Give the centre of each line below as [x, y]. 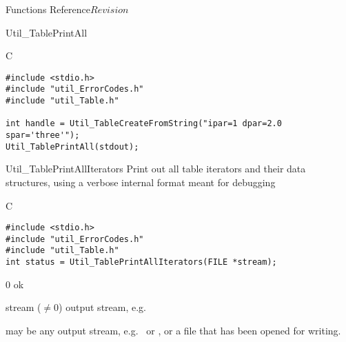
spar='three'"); [43, 135]
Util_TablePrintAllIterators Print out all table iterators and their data [156, 169]
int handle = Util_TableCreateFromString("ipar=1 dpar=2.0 [144, 124]
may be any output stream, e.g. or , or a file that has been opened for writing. [173, 330]
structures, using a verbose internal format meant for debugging [141, 182]
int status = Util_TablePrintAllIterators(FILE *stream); [141, 262]
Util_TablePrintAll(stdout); [72, 147]
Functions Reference [48, 9]
